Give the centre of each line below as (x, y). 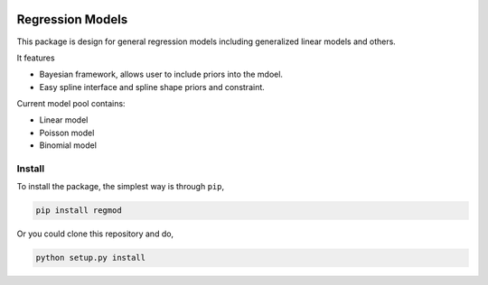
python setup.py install (91, 258)
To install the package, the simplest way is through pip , (121, 187)
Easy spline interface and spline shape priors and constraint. (152, 87)
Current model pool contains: (71, 104)
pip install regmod (79, 211)
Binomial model (68, 145)
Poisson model (67, 133)
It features (36, 58)
